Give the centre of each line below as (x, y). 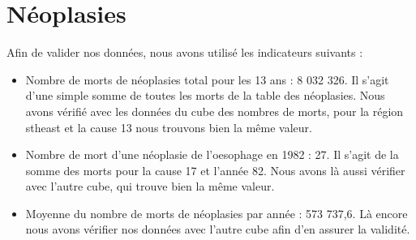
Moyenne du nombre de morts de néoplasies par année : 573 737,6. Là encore (217, 213)
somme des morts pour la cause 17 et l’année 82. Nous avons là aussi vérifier (215, 170)
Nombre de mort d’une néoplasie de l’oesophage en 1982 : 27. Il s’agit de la (212, 154)
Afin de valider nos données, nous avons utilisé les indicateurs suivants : (185, 52)
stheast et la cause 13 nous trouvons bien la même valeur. (169, 127)
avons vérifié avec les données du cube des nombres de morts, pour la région (214, 111)
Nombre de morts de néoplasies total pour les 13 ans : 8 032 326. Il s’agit (207, 79)
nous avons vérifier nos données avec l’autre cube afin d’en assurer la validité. (218, 229)
